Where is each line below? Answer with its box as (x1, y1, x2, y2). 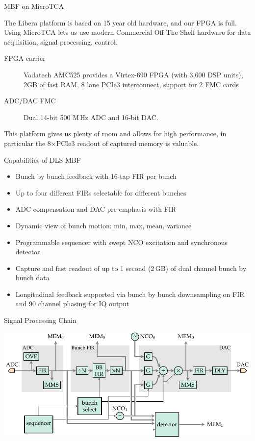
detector (15, 246, 40, 257)
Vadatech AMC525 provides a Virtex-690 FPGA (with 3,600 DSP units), (24, 69, 243, 79)
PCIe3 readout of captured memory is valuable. (56, 138, 199, 148)
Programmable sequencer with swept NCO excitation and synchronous (15, 237, 228, 247)
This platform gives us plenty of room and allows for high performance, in (4, 128, 227, 139)
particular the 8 (4, 138, 51, 148)
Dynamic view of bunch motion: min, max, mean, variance (15, 220, 192, 230)
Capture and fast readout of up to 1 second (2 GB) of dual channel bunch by (15, 263, 247, 273)
